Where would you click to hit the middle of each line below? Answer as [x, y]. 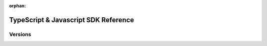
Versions [20, 34]
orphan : [18, 6]
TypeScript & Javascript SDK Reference [72, 20]
